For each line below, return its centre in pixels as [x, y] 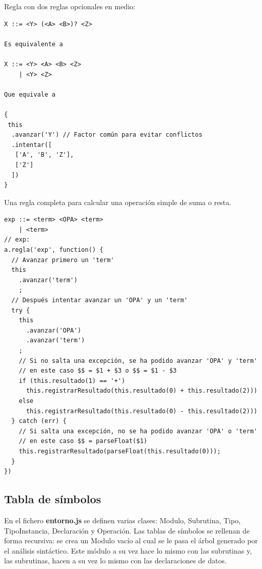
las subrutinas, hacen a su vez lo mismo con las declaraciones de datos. [115, 561]
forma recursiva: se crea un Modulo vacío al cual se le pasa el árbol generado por [131, 540]
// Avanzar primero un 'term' [63, 260]
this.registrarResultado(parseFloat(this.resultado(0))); [120, 451]
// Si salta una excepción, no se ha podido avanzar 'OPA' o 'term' [138, 431]
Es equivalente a [34, 44]
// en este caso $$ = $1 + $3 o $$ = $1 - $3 [98, 371]
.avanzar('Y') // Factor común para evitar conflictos [107, 135]
